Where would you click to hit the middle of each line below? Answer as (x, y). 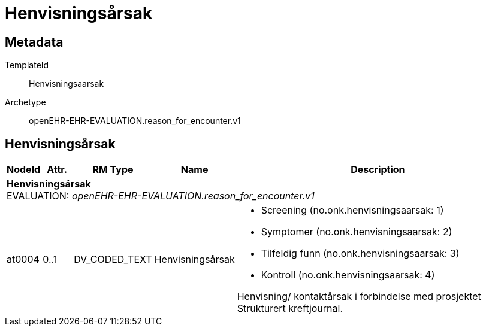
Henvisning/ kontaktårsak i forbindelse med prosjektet (359, 297)
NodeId (24, 170)
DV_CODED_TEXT (113, 259)
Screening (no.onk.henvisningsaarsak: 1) (352, 210)
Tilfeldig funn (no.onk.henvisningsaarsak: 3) (360, 253)
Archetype (25, 102)
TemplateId (27, 65)
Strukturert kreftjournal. (290, 309)
